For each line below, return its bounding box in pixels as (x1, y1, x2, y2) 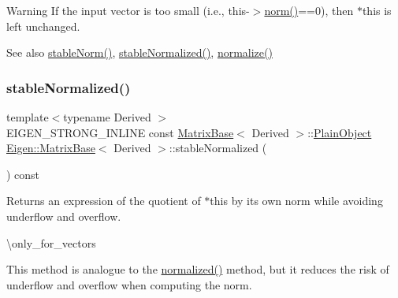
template (6, 109, 49, 125)
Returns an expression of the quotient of (6, 192, 201, 209)
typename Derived (63, 109, 151, 125)
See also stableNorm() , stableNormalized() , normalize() (6, 44, 273, 61)
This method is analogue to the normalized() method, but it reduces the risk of (6, 261, 389, 278)
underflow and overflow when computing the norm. (6, 276, 252, 292)
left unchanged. (6, 17, 80, 34)
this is (362, 2, 392, 18)
